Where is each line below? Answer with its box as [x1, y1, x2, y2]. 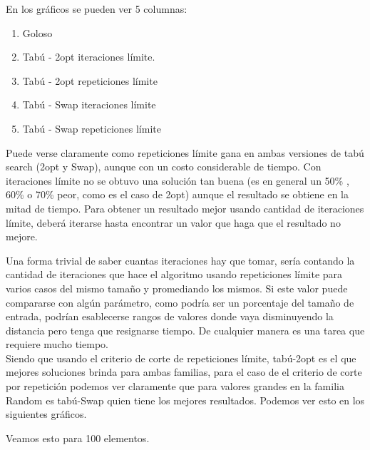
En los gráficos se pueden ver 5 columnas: [6, 1, 187, 16]
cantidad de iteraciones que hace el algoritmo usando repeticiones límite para [6, 267, 343, 282]
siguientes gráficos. [6, 406, 87, 421]
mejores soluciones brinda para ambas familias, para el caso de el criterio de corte [6, 364, 362, 379]
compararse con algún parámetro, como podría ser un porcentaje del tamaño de [6, 295, 354, 310]
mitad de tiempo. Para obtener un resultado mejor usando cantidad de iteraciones [6, 200, 364, 215]
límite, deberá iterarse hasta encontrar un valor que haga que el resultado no [6, 215, 341, 230]
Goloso [22, 25, 53, 40]
